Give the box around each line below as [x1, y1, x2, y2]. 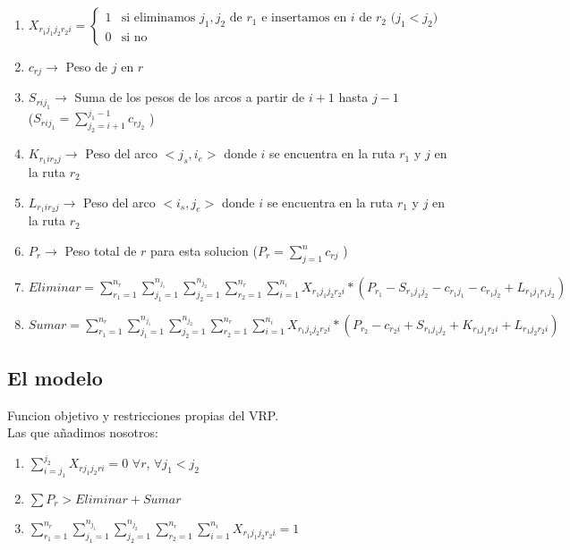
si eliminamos [121, 12, 196, 25]
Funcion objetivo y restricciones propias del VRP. [7, 405, 279, 424]
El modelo [7, 363, 103, 391]
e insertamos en [261, 12, 347, 25]
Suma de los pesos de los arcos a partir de [74, 88, 305, 106]
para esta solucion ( [150, 241, 259, 260]
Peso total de [64, 241, 137, 260]
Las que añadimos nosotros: [7, 423, 158, 442]
